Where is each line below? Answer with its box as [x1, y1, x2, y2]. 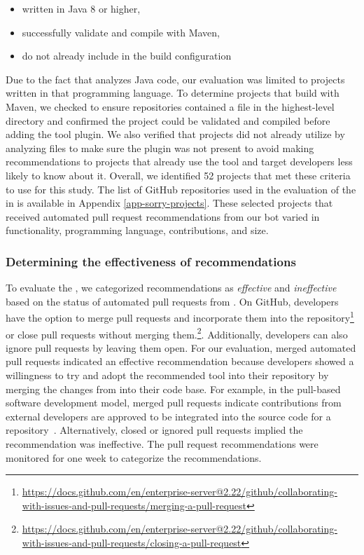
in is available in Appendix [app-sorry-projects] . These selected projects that [6, 196, 333, 210]
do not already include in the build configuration [22, 48, 232, 63]
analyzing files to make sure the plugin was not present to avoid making [6, 140, 314, 155]
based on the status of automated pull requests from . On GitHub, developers [6, 294, 339, 308]
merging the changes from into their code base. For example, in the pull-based [6, 381, 341, 396]
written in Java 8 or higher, [22, 1, 141, 15]
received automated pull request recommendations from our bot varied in [6, 209, 320, 224]
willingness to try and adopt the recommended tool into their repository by [6, 368, 329, 382]
